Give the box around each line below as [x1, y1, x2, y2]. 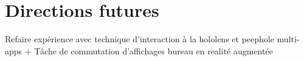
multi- [277, 33, 300, 45]
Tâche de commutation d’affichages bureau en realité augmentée [34, 44, 273, 57]
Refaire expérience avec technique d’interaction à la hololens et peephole [5, 33, 274, 45]
